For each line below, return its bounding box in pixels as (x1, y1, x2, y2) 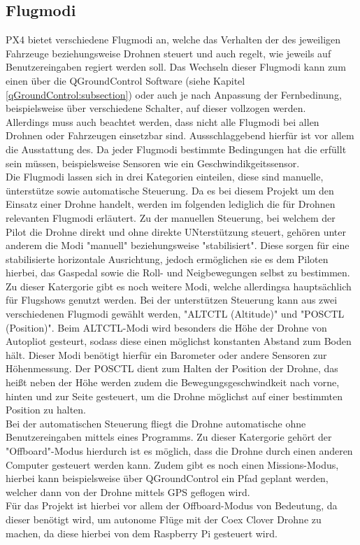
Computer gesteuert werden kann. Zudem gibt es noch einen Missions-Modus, (6, 457, 339, 472)
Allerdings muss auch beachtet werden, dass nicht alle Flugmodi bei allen (6, 114, 319, 129)
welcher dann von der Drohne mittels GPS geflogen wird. (6, 484, 250, 499)
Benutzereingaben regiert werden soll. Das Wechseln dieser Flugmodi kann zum (6, 59, 346, 74)
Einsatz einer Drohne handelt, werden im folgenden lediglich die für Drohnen (6, 197, 336, 211)
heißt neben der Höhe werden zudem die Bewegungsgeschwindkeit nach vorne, (6, 375, 340, 390)
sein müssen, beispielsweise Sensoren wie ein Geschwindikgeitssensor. (6, 155, 300, 170)
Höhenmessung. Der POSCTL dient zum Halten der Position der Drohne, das (6, 361, 338, 376)
